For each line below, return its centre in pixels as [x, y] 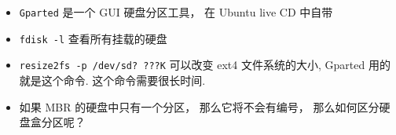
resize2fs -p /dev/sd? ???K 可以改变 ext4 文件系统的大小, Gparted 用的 [205, 65]
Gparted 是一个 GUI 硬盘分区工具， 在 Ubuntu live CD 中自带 [176, 12]
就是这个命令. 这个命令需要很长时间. [112, 80]
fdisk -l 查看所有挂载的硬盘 [93, 38]
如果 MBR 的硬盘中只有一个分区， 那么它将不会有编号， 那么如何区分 [199, 106]
